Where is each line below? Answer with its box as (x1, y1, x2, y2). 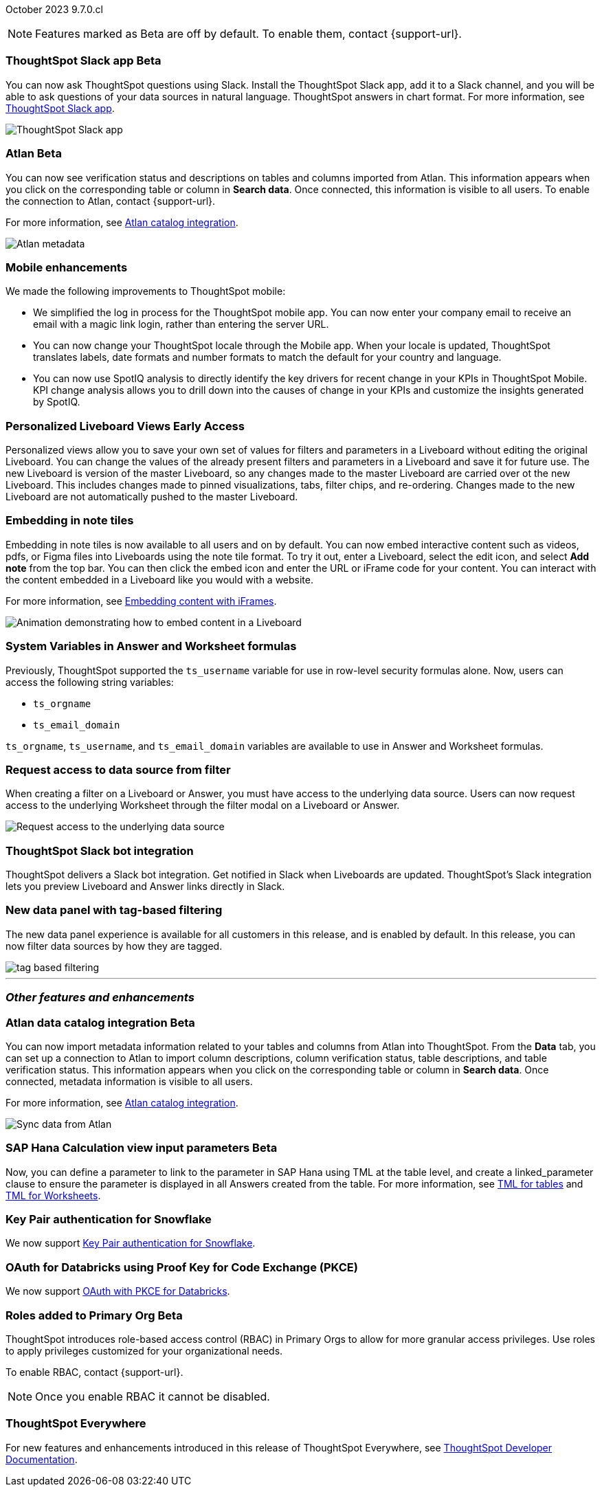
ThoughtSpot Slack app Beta (5, 54, 161, 68)
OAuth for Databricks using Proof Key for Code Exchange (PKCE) (5, 1260, 358, 1274)
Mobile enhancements (5, 260, 128, 274)
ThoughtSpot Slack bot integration (5, 843, 194, 858)
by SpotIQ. (33, 396, 80, 408)
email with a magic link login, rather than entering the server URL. (33, 318, 329, 331)
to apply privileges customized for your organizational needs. (5, 1344, 283, 1357)
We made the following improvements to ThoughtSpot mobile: (5, 285, 286, 298)
